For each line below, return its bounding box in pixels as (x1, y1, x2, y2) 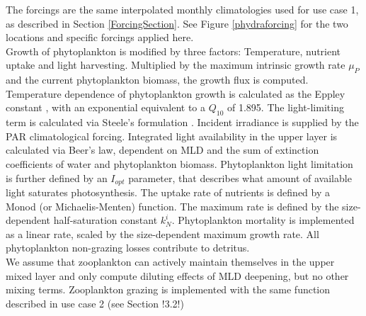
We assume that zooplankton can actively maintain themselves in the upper (6, 254, 335, 269)
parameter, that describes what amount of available (128, 170, 352, 185)
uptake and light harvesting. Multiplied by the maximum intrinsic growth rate (6, 57, 345, 72)
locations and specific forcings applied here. (6, 30, 194, 45)
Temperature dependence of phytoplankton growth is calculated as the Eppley (6, 86, 345, 101)
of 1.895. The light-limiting (227, 100, 344, 115)
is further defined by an (6, 170, 108, 185)
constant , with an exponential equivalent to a (6, 100, 206, 115)
